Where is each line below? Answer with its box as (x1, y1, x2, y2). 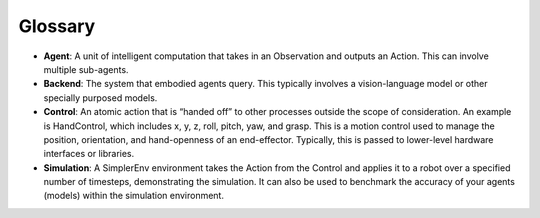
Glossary (18, 15, 96, 37)
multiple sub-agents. (43, 63, 129, 75)
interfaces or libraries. (43, 148, 135, 160)
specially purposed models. (43, 91, 158, 104)
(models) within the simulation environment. (43, 190, 225, 202)
